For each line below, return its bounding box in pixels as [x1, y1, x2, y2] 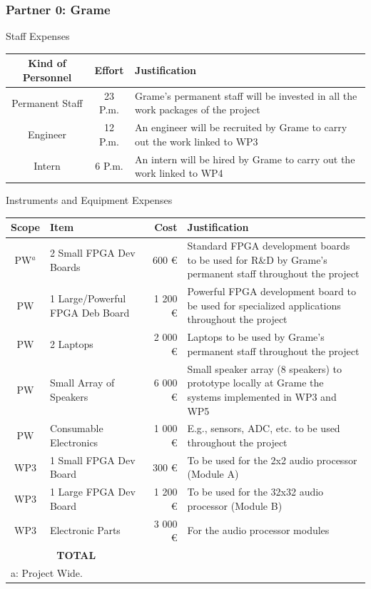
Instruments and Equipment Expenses [6, 193, 173, 208]
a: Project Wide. [11, 565, 83, 580]
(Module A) [187, 466, 239, 481]
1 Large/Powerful [49, 291, 126, 306]
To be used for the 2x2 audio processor [187, 452, 357, 467]
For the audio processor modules [187, 523, 330, 538]
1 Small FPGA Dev [49, 452, 136, 467]
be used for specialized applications [187, 297, 341, 312]
